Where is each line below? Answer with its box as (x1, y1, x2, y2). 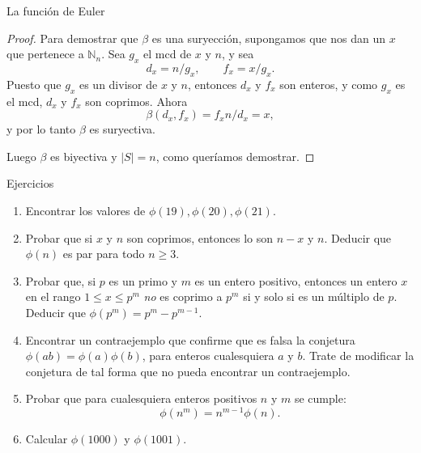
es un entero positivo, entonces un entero (194, 272, 398, 289)
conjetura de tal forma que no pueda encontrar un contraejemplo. (25, 362, 351, 379)
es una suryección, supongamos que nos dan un (151, 29, 385, 46)
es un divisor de (79, 75, 158, 92)
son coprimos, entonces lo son (126, 229, 274, 246)
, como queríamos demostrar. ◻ (155, 147, 315, 164)
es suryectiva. (89, 121, 155, 138)
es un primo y (108, 272, 177, 289)
